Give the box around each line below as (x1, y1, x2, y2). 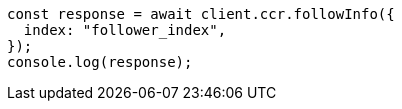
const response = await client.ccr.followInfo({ (7, 6, 395, 22)
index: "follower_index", (23, 22, 227, 38)
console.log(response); (7, 54, 193, 70)
